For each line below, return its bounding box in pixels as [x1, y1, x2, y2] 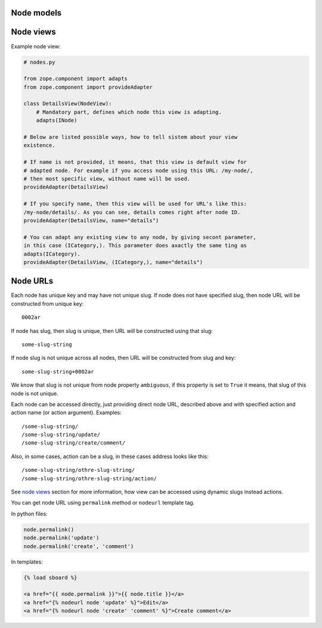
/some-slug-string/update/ [21, 431, 101, 438]
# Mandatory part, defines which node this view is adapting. [36, 108, 222, 116]
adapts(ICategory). [23, 250, 80, 257]
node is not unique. [11, 390, 59, 397]
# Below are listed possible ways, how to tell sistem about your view [23, 134, 238, 141]
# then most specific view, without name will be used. [23, 175, 191, 182]
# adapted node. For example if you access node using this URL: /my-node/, [23, 167, 253, 174]
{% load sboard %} [23, 574, 78, 581]
